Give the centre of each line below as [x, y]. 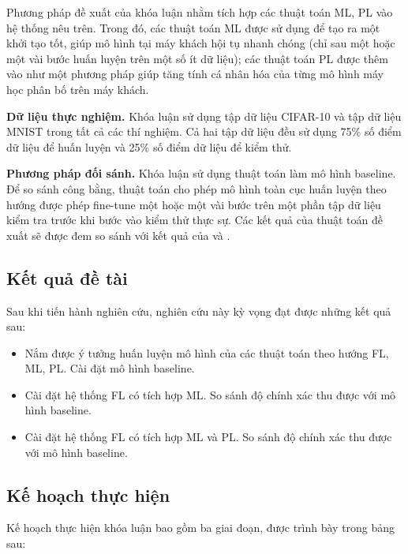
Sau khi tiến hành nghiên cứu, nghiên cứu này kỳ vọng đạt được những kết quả [199, 311]
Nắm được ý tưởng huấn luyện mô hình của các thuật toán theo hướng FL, [207, 352]
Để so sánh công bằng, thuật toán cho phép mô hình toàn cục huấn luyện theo [197, 188]
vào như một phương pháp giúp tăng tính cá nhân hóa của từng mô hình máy [195, 74]
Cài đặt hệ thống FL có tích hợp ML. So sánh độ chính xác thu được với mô [210, 394]
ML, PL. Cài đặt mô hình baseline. [110, 368]
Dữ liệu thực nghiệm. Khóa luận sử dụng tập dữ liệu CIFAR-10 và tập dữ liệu [204, 116]
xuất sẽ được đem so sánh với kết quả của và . [118, 235]
